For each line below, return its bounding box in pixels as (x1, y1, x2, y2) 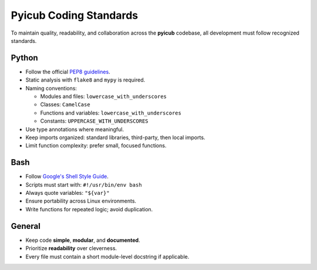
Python (11, 53, 38, 63)
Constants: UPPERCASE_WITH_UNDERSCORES (40, 117, 149, 124)
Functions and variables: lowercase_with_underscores (40, 109, 181, 116)
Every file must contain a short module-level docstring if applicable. (25, 253, 190, 260)
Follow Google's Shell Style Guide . (25, 173, 109, 180)
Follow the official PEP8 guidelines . (25, 68, 111, 75)
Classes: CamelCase (40, 101, 90, 108)
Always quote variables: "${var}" (25, 190, 110, 197)
